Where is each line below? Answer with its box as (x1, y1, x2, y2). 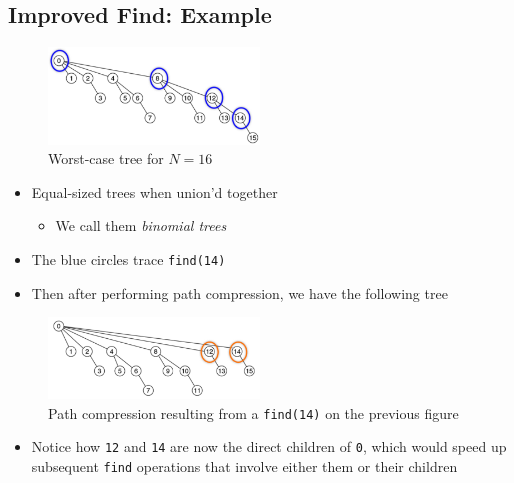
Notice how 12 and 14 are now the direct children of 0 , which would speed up (31, 436, 507, 457)
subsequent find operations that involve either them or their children (31, 456, 458, 476)
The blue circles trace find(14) (31, 249, 226, 270)
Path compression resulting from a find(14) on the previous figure (48, 402, 459, 423)
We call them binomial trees (55, 215, 227, 236)
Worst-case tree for (48, 148, 164, 169)
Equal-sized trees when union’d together (31, 181, 278, 202)
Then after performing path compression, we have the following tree (31, 282, 448, 303)
